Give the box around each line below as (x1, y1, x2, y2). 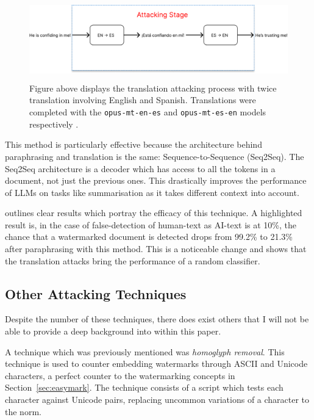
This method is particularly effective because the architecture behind (5, 138, 262, 151)
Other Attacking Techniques (5, 284, 187, 303)
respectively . (29, 117, 79, 130)
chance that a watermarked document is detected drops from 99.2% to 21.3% (5, 230, 293, 243)
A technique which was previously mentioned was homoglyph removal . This (5, 345, 285, 358)
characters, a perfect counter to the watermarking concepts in (5, 369, 235, 382)
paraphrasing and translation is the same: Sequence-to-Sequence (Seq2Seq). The (5, 150, 304, 162)
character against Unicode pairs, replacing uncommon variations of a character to (5, 393, 310, 406)
